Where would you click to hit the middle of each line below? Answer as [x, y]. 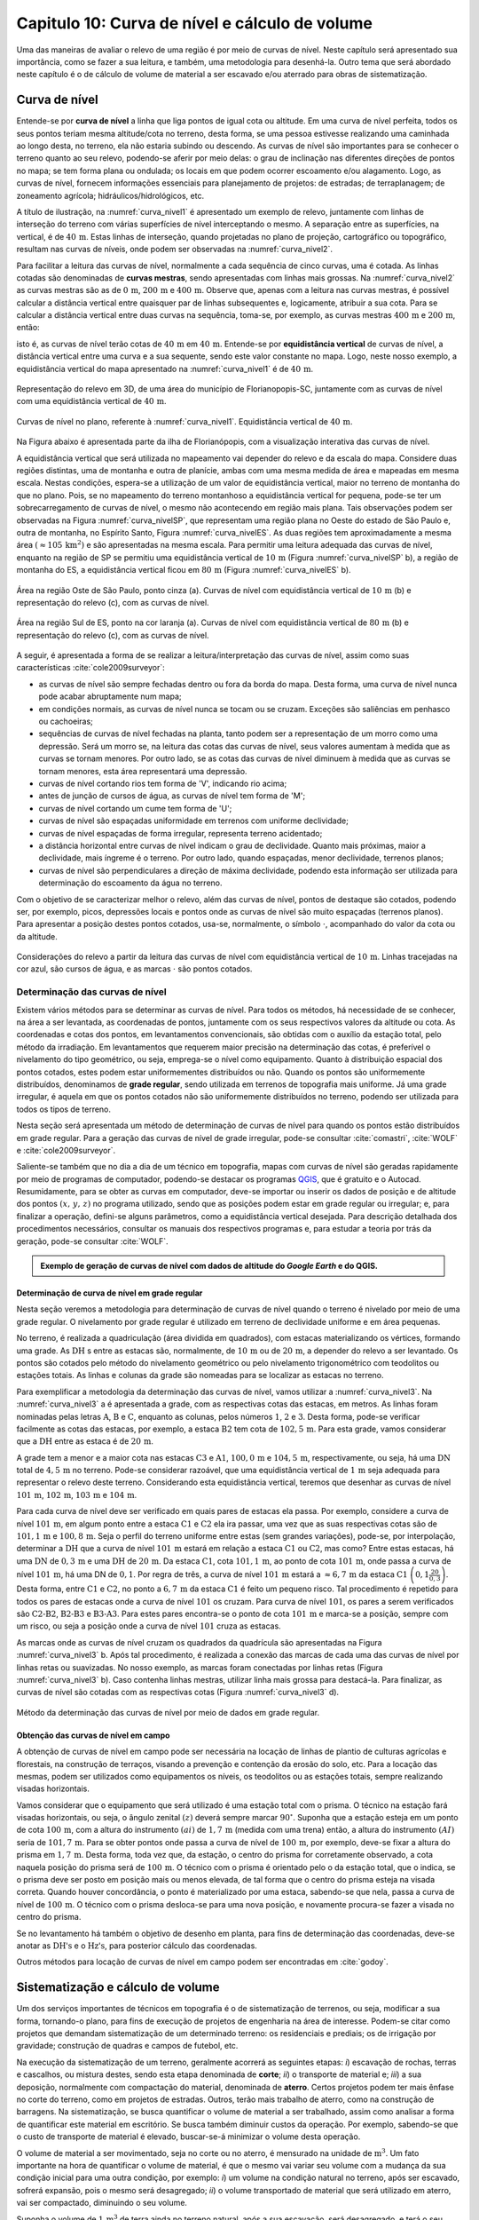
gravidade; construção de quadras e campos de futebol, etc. [127, 2046]
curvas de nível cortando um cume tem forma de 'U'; [135, 808]
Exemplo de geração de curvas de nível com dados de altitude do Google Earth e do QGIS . [209, 1266]
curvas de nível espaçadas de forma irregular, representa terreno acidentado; [181, 833]
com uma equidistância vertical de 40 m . [92, 401]
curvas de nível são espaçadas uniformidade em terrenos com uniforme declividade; [194, 821]
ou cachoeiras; [66, 721]
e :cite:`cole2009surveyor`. [66, 1150]
